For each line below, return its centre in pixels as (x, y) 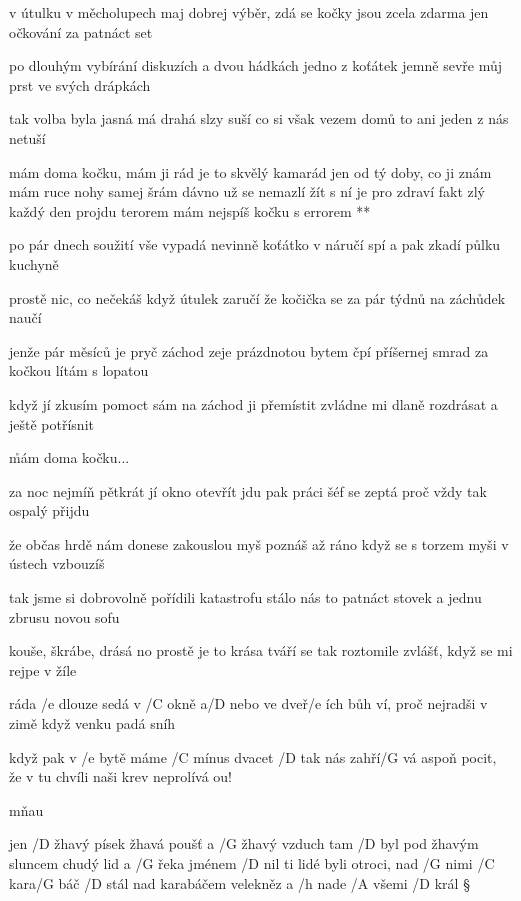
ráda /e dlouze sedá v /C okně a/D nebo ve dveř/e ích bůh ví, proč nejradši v (248, 703)
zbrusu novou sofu (64, 616)
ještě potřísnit (51, 423)
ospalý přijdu (49, 510)
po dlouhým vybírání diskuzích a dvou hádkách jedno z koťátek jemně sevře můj (255, 65)
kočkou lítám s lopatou (79, 370)
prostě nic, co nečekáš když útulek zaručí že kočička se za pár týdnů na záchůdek (257, 297)
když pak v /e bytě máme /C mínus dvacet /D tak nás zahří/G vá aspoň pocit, (253, 756)
